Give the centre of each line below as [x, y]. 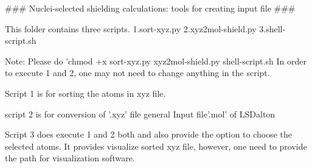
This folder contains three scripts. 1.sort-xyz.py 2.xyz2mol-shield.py [131, 28]
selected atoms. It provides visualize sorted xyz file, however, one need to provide [156, 146]
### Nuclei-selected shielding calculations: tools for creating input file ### [150, 8]
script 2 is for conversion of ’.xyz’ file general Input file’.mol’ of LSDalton [140, 114]
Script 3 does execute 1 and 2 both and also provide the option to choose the [149, 134]
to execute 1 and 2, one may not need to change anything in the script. [137, 73]
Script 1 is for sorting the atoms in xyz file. [85, 93]
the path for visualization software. [70, 158]
